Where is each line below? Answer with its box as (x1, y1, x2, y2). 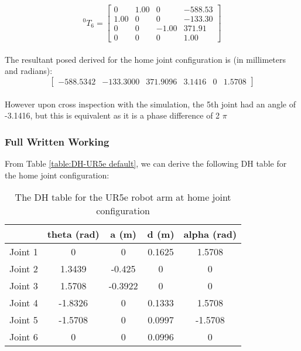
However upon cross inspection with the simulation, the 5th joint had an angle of (5, 97, 296, 110)
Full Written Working (5, 134, 110, 148)
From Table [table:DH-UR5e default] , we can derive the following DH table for (5, 157, 287, 169)
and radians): (5, 65, 53, 77)
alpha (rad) (183, 227, 237, 241)
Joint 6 (9, 330, 38, 344)
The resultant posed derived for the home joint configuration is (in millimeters (5, 53, 286, 65)
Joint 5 (9, 313, 38, 327)
